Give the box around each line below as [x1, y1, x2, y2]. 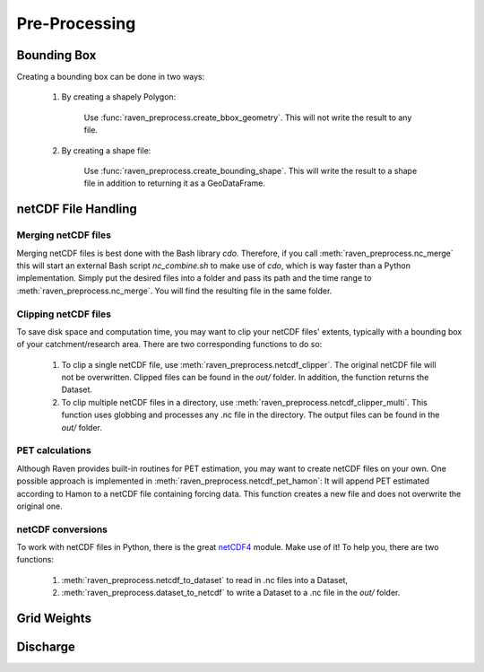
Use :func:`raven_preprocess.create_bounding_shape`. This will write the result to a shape [83, 166, 418, 177]
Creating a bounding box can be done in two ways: [16, 72, 205, 83]
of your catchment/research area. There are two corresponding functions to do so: [16, 339, 323, 350]
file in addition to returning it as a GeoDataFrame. [83, 178, 266, 188]
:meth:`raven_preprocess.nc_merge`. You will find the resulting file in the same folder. [16, 285, 333, 296]
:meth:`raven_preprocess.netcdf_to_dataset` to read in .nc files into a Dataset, [61, 574, 349, 585]
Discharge [16, 640, 76, 655]
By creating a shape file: [61, 144, 151, 156]
